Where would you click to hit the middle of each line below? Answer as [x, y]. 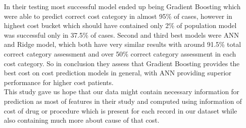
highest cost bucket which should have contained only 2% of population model [120, 25]
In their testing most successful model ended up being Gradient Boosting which [122, 6]
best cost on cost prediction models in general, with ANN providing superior [118, 73]
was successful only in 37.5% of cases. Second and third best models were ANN [122, 35]
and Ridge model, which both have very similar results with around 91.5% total [123, 44]
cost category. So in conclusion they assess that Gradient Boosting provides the [122, 63]
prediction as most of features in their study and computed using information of [123, 101]
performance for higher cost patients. [59, 82]
